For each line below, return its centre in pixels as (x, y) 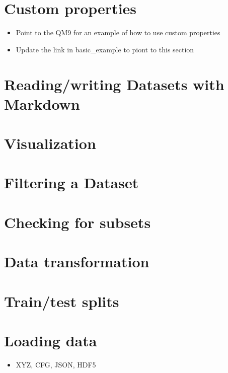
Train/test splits (62, 301)
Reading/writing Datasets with (114, 84)
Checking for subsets (78, 222)
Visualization (50, 143)
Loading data (51, 340)
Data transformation (77, 262)
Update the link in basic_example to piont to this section (105, 49)
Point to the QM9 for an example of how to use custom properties (118, 32)
